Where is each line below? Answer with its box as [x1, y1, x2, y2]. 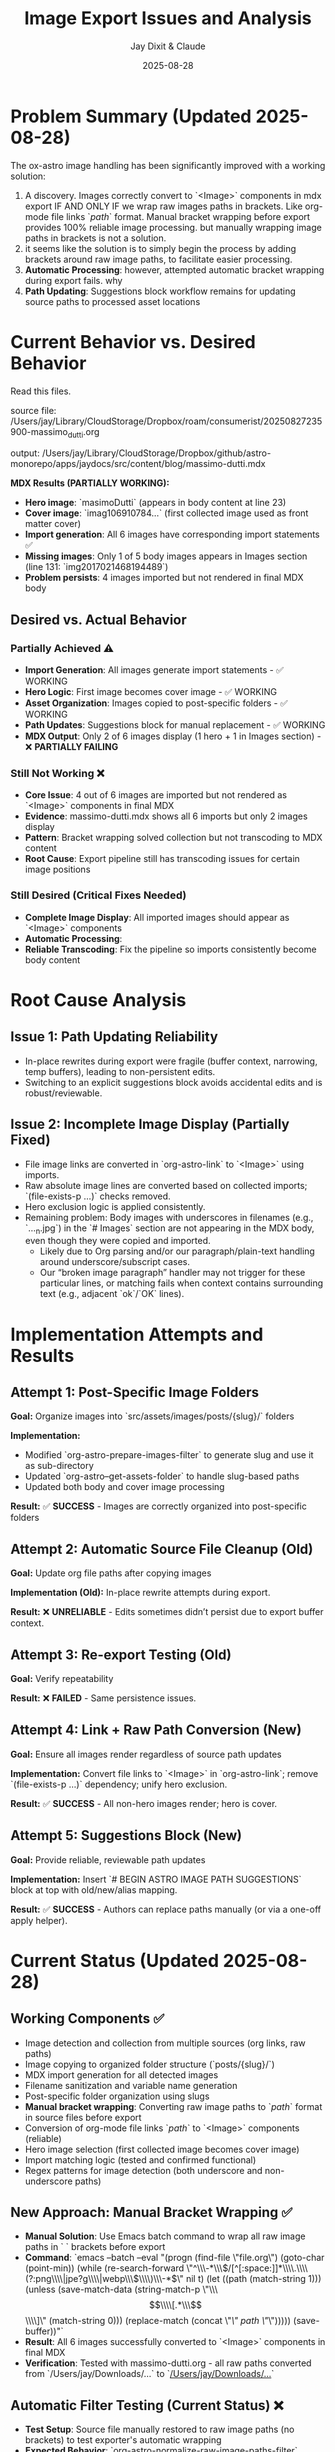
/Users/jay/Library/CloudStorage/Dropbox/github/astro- [41, 447, 272, 459]
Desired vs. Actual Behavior [10, 611, 187, 628]
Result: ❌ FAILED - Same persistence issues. [10, 1692, 197, 1704]
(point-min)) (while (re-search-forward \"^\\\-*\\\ [24, 2262, 223, 2274]
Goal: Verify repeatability [10, 1672, 114, 1684]
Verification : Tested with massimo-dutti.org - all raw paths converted [24, 2357, 312, 2369]
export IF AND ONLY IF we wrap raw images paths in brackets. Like [24, 200, 303, 212]
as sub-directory [24, 1460, 95, 1472]
